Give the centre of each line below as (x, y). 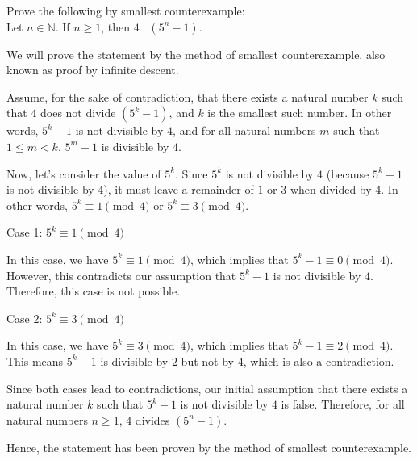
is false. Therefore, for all (343, 404)
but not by (207, 360)
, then (116, 26)
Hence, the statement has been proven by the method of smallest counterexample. (209, 447)
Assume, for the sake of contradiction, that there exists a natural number (188, 96)
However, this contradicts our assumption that (121, 275)
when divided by (331, 189)
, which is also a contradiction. (319, 360)
